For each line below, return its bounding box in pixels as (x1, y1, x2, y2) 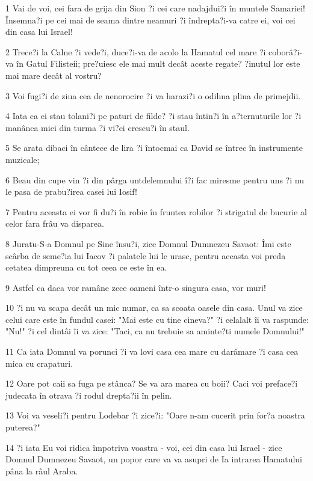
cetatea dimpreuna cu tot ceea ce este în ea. (5, 261, 167, 274)
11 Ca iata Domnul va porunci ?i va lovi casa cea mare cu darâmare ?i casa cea (5, 345, 299, 358)
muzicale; (5, 153, 40, 165)
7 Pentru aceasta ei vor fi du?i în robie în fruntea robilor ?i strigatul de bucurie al (5, 205, 307, 218)
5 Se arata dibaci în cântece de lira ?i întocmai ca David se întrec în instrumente (5, 141, 303, 154)
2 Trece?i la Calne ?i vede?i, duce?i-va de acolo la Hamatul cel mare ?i (5, 45, 266, 58)
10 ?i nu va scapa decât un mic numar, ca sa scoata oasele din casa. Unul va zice (5, 301, 303, 314)
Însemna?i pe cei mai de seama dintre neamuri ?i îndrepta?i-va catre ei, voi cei (5, 13, 296, 26)
